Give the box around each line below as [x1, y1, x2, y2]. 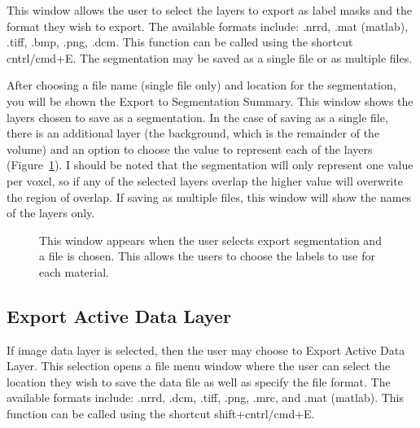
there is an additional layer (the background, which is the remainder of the [7, 124, 380, 142]
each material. [39, 263, 109, 280]
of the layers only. [7, 204, 95, 221]
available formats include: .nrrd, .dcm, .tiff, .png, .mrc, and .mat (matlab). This [7, 389, 405, 406]
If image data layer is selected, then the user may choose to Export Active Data [7, 341, 405, 358]
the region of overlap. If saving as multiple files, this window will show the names [7, 188, 412, 205]
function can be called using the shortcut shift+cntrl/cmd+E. [7, 405, 315, 422]
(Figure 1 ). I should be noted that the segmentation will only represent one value [7, 156, 413, 173]
